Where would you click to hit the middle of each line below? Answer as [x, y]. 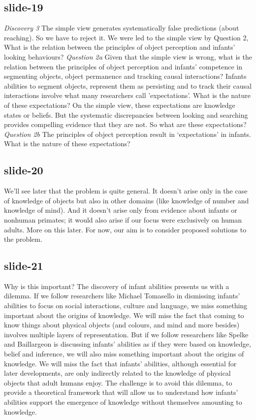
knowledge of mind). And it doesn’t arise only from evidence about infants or [121, 210]
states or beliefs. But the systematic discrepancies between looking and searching [126, 114]
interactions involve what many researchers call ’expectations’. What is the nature [128, 95]
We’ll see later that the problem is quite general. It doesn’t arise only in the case [126, 191]
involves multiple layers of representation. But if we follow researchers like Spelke [126, 334]
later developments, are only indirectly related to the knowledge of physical [117, 373]
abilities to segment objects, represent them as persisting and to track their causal [128, 85]
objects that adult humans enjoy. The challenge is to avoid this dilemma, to [118, 382]
